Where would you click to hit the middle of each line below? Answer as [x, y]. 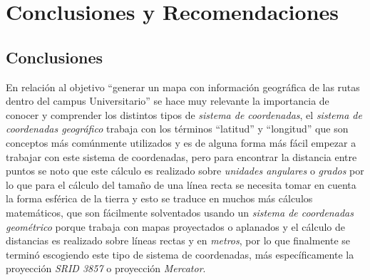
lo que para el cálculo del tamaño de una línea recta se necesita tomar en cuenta [181, 184]
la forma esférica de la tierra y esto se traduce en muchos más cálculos [159, 198]
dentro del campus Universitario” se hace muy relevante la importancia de [168, 101]
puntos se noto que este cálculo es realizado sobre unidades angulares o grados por [185, 171]
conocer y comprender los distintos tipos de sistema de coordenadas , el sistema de [184, 114]
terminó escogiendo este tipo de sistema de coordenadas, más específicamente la [180, 254]
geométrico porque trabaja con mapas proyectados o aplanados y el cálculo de [175, 226]
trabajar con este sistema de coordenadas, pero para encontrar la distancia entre [181, 156]
